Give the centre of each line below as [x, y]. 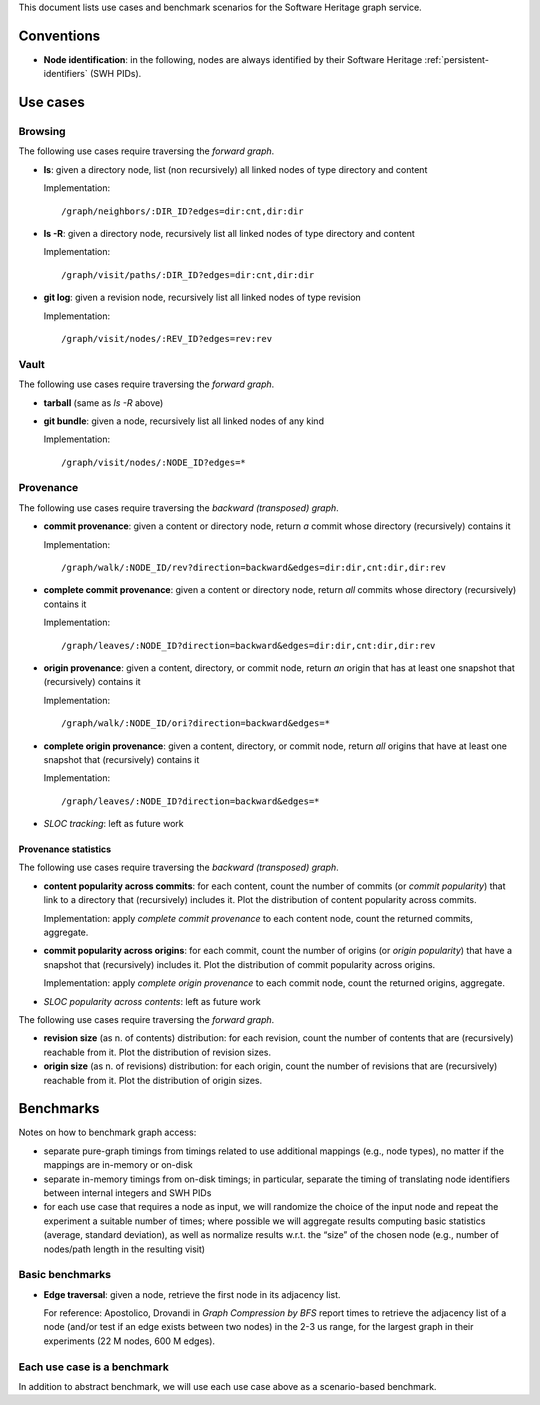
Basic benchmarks [65, 1275]
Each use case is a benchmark [93, 1367]
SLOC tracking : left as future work [113, 824]
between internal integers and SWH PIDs [127, 1193]
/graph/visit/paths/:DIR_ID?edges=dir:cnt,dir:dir [188, 274]
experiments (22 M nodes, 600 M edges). [129, 1341]
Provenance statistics [65, 849]
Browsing [42, 132]
